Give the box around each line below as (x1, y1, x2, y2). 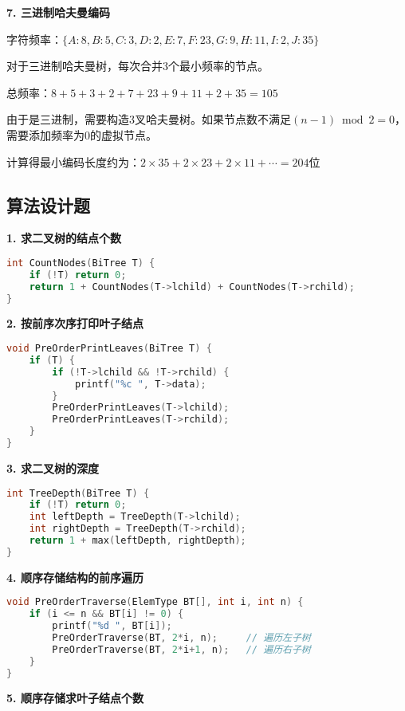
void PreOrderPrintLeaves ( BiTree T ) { (6, 343, 212, 355)
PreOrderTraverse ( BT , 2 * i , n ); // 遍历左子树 (52, 631, 311, 643)
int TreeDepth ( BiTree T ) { (6, 487, 150, 499)
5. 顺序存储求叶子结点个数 (6, 689, 144, 706)
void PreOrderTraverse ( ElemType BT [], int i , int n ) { (6, 596, 304, 608)
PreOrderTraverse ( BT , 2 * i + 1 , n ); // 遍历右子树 (52, 643, 311, 655)
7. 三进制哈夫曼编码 (6, 4, 110, 20)
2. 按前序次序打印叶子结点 (6, 315, 144, 332)
